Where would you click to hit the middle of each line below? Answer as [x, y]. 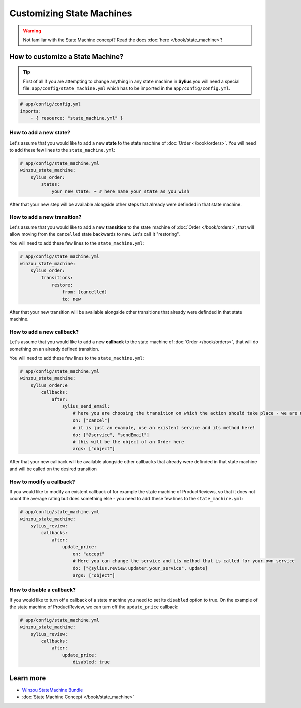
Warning [32, 31]
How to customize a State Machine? [66, 56]
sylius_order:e [49, 385]
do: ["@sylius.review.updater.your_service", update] [140, 568]
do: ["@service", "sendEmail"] [111, 435]
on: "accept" [89, 554]
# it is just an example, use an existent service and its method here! [164, 428]
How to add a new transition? [45, 217]
